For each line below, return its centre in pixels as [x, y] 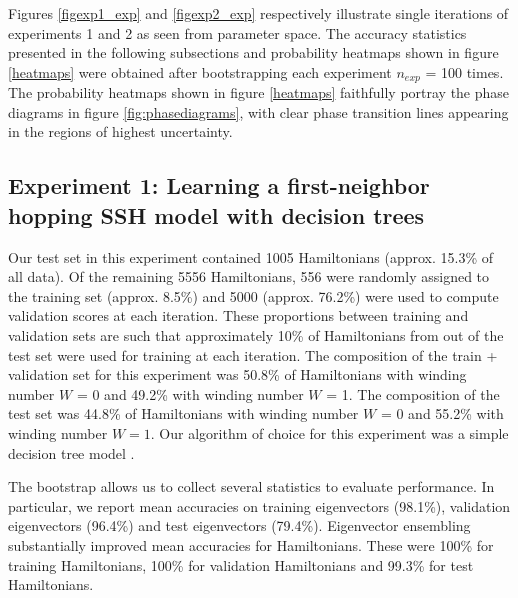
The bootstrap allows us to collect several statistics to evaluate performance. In [251, 486]
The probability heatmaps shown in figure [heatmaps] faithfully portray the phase [259, 92]
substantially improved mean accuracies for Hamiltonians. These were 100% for [251, 544]
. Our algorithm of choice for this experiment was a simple [329, 432]
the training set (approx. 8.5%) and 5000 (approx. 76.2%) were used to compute [253, 295]
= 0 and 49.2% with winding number [190, 393]
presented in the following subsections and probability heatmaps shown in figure [253, 52]
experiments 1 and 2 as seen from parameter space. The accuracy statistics [237, 32]
